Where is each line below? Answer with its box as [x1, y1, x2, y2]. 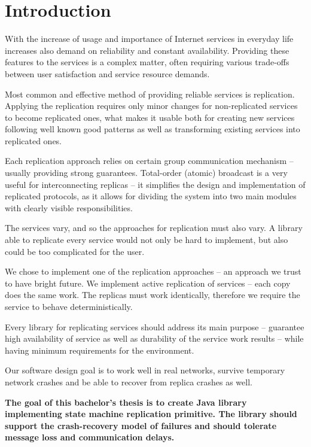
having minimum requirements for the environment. [5, 343, 194, 356]
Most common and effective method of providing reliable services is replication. [5, 87, 295, 100]
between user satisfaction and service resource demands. [5, 67, 210, 80]
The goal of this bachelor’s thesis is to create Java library [5, 396, 247, 408]
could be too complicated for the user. [5, 245, 145, 257]
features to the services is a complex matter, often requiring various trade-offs [5, 56, 289, 68]
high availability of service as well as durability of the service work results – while [5, 332, 304, 345]
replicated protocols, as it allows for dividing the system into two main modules [5, 190, 297, 202]
